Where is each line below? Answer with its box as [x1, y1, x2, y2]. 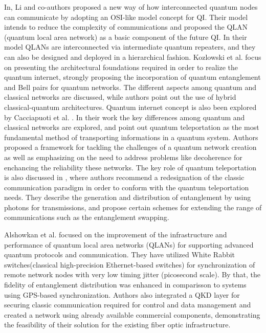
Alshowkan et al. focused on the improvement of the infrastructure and [4, 229, 227, 240]
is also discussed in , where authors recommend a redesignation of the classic [4, 172, 245, 183]
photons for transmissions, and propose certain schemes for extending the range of [4, 202, 262, 212]
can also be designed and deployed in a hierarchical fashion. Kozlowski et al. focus [4, 51, 261, 62]
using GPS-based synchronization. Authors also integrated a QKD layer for [4, 289, 240, 300]
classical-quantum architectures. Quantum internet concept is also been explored [4, 101, 257, 112]
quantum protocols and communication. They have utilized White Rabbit [4, 249, 235, 260]
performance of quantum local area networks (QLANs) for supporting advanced [4, 239, 254, 250]
